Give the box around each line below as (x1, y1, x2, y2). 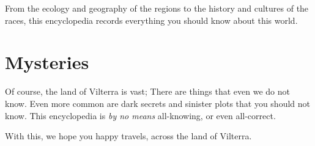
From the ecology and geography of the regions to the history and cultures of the (5, 2, 309, 14)
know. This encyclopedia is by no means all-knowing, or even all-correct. (5, 109, 276, 122)
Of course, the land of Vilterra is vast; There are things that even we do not (5, 85, 290, 98)
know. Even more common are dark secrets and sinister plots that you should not (5, 97, 310, 109)
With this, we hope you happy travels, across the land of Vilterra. (5, 130, 252, 142)
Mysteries (5, 49, 89, 75)
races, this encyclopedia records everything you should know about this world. (5, 13, 298, 26)
